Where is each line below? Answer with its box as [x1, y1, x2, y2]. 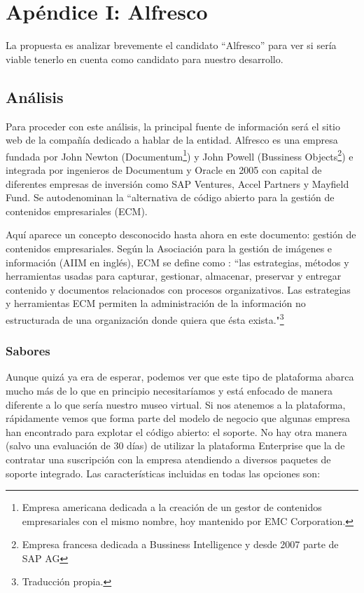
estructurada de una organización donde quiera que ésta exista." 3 [6, 310, 284, 327]
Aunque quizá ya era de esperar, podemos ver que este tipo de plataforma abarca [6, 369, 354, 384]
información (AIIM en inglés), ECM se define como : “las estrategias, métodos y [6, 254, 349, 269]
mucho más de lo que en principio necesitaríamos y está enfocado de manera [6, 383, 333, 397]
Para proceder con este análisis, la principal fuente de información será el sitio [6, 118, 340, 133]
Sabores [6, 342, 50, 360]
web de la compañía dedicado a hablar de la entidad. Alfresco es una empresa [6, 132, 338, 147]
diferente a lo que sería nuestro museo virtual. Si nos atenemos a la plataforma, [6, 397, 346, 411]
